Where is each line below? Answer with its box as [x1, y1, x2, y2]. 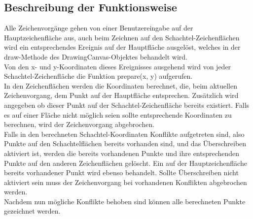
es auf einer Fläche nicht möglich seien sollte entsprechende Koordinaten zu [4, 109, 232, 120]
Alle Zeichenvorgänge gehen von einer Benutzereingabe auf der [4, 23, 193, 33]
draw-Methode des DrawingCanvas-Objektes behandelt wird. [4, 51, 187, 62]
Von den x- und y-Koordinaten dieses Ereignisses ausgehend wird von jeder [4, 61, 231, 71]
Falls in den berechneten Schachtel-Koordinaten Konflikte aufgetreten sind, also [4, 128, 245, 139]
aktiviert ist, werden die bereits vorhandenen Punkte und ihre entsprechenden [4, 148, 240, 158]
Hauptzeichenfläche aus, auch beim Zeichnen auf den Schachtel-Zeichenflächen [4, 32, 240, 42]
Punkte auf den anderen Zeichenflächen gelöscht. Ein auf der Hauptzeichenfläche [4, 157, 247, 168]
